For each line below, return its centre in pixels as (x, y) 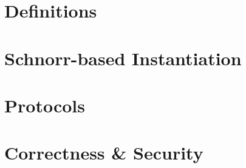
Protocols (45, 105)
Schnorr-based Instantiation (123, 58)
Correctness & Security (104, 153)
